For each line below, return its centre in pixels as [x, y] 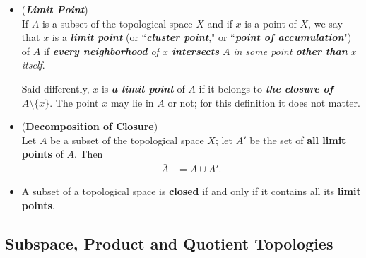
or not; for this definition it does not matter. [264, 102]
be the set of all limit [298, 140]
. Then [88, 154]
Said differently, [55, 88]
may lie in [132, 102]
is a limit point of [143, 88]
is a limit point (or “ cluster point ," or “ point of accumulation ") [202, 37]
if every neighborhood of [101, 51]
